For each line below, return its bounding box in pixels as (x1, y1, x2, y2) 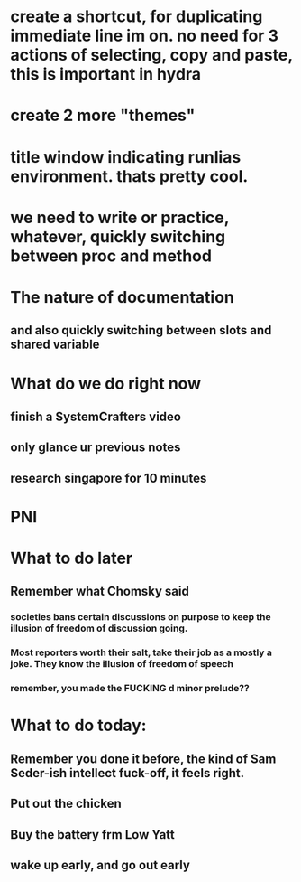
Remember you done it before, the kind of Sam (10, 751, 277, 766)
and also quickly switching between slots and (10, 323, 272, 338)
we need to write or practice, (10, 207, 229, 228)
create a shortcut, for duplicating (10, 6, 263, 27)
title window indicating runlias (10, 146, 242, 167)
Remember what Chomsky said (10, 584, 190, 599)
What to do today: (10, 716, 147, 736)
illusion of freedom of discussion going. (10, 622, 188, 634)
